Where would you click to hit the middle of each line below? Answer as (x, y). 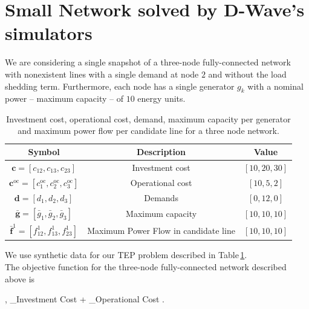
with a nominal (275, 86)
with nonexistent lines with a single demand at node (102, 74)
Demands (161, 198)
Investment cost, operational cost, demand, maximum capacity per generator (148, 118)
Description (161, 152)
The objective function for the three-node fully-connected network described (146, 266)
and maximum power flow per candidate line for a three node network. (148, 131)
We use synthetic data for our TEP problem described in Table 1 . (126, 255)
